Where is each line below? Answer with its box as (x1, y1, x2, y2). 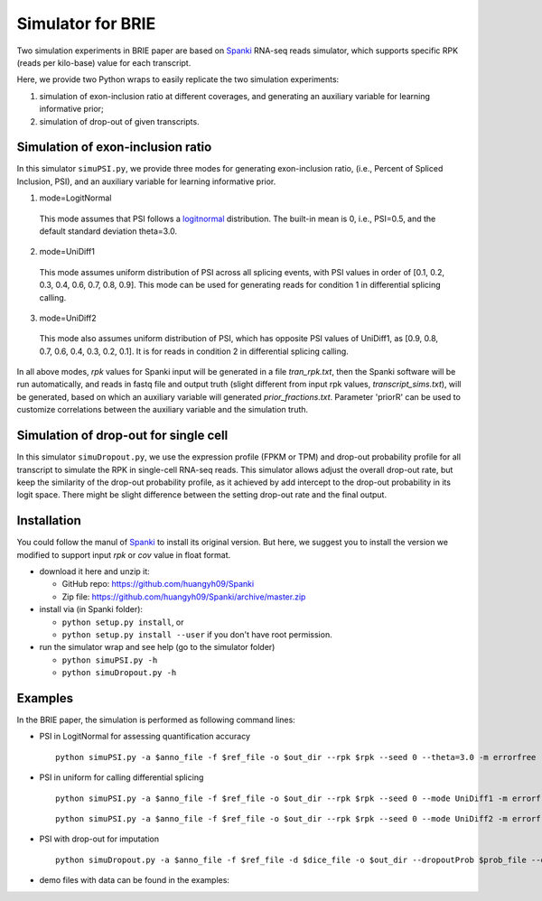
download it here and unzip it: (39, 566, 151, 577)
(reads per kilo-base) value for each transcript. (16, 57, 192, 68)
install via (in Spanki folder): (39, 604, 144, 615)
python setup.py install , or (61, 617, 184, 627)
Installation (16, 513, 81, 528)
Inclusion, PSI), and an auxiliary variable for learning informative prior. (16, 176, 276, 187)
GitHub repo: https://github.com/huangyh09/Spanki (61, 579, 255, 590)
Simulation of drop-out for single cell (16, 428, 229, 443)
